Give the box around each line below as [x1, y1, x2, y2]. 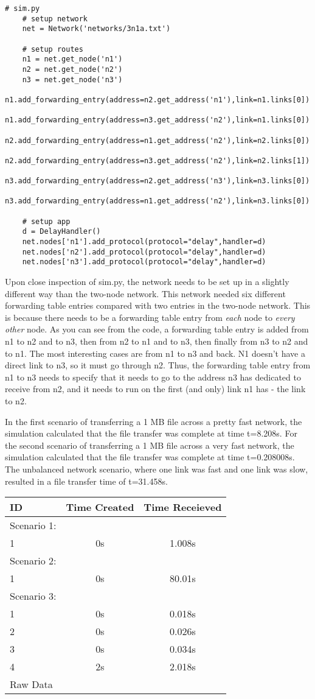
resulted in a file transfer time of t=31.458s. [5, 474, 168, 487]
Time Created [66, 500, 134, 515]
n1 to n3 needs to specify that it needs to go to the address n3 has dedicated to [5, 370, 301, 383]
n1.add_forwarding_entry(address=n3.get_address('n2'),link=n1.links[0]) [5, 116, 310, 125]
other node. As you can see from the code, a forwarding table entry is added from [5, 323, 309, 335]
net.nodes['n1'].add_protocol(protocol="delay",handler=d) [22, 237, 266, 247]
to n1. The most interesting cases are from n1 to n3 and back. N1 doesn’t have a [5, 346, 305, 359]
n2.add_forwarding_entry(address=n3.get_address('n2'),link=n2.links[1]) [5, 156, 310, 165]
